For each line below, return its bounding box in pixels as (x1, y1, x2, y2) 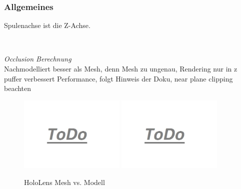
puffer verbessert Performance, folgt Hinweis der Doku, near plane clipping (4, 73, 233, 83)
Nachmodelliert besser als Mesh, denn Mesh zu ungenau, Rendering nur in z (4, 63, 237, 73)
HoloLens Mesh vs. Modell (24, 177, 105, 187)
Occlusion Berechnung (4, 53, 71, 64)
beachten (4, 83, 31, 93)
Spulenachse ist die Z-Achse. (4, 20, 90, 30)
